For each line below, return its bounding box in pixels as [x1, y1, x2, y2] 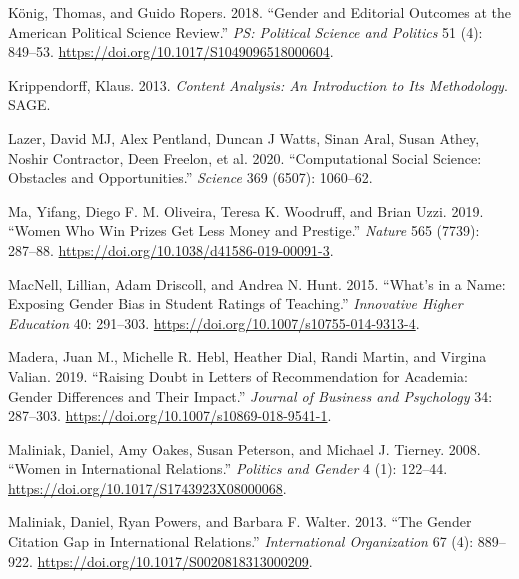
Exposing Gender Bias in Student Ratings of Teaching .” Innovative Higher [8, 293, 463, 314]
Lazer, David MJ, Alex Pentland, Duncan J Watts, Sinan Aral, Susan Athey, [8, 127, 480, 148]
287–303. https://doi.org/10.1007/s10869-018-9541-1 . [8, 405, 332, 426]
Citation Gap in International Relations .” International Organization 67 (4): [8, 531, 474, 552]
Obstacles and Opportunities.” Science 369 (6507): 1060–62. [8, 167, 373, 188]
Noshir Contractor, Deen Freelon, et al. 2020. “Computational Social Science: [8, 147, 482, 168]
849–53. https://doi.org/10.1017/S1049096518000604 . [8, 41, 334, 62]
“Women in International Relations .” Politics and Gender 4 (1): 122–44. [8, 458, 448, 479]
